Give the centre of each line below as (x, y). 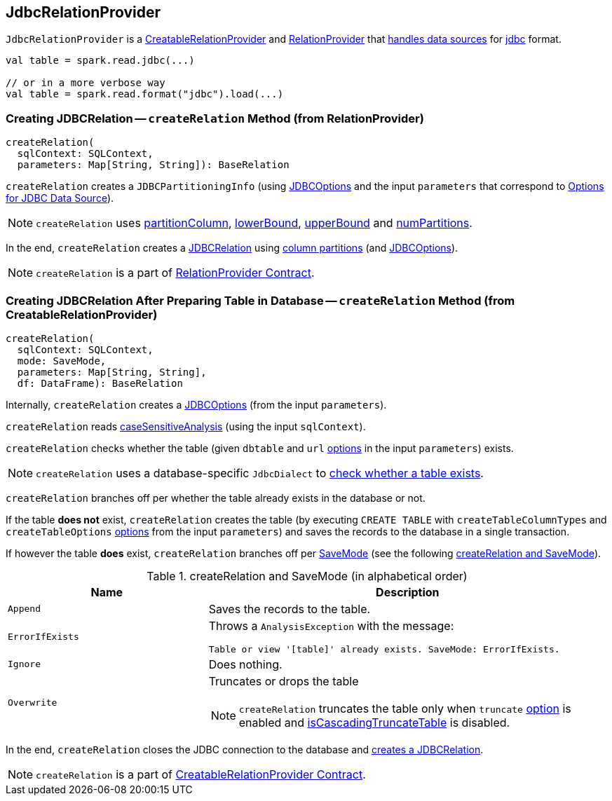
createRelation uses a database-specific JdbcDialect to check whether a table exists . (260, 473)
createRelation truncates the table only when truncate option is (405, 708)
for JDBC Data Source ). (60, 198)
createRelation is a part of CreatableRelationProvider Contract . (201, 774)
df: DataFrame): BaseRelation (100, 383)
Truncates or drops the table (284, 681)
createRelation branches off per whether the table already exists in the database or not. (216, 498)
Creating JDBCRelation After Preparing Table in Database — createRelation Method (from (260, 300)
